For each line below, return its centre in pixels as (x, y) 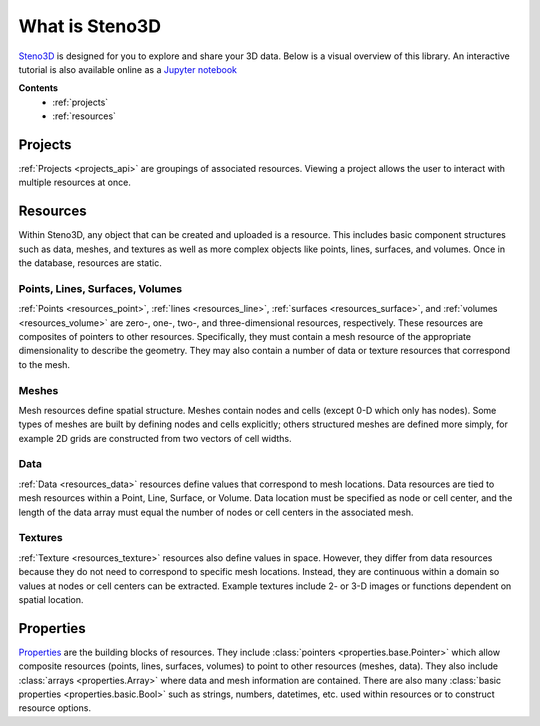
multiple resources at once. (75, 182)
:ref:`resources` (84, 116)
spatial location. (51, 599)
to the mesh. (44, 364)
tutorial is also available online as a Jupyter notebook (127, 69)
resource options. (55, 708)
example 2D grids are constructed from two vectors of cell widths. (155, 438)
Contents (38, 88)
